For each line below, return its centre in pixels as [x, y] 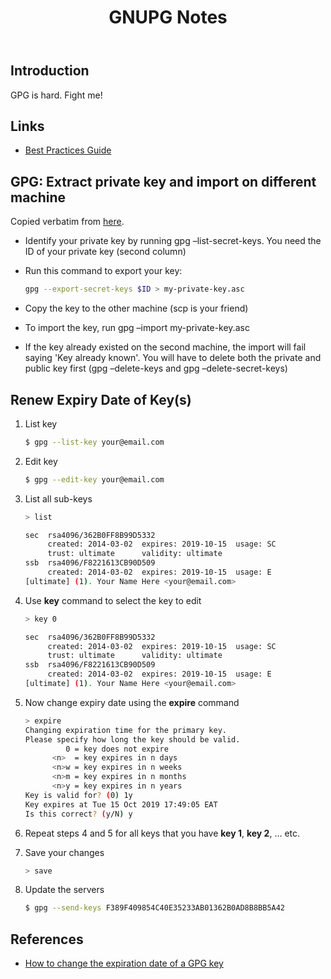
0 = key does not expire [117, 749]
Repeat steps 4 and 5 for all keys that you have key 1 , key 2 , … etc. [162, 833]
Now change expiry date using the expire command [132, 702]
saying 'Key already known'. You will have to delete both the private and [173, 358]
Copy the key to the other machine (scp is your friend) [136, 308]
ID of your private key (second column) [105, 252]
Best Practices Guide [68, 150]
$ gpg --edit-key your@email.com [94, 479]
